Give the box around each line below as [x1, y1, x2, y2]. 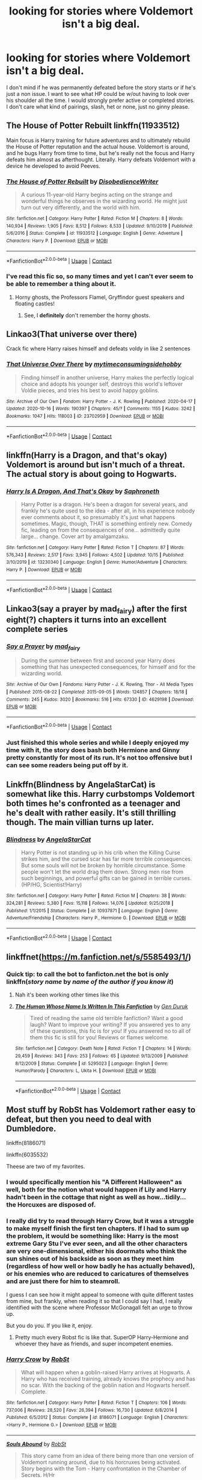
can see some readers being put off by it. [6, 761, 129, 769]
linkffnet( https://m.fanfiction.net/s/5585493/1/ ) [6, 952, 191, 962]
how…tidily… [147, 1193, 186, 1202]
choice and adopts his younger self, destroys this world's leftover [20, 380, 183, 388]
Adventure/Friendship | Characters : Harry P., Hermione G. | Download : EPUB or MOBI [6, 915, 186, 921]
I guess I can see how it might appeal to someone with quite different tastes [6, 1290, 194, 1298]
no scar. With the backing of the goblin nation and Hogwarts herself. [20, 1381, 191, 1389]
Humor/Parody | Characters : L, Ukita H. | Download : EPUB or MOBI [14, 1068, 156, 1074]
